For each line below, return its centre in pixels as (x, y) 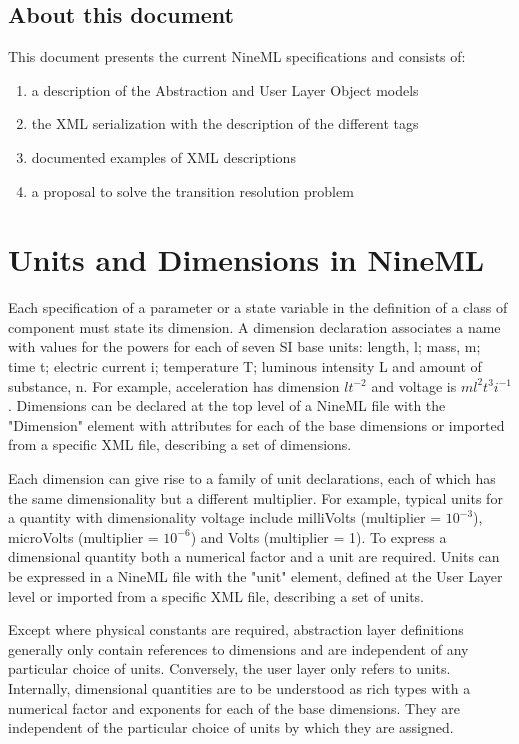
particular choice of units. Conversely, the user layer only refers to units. (229, 668)
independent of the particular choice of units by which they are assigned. (231, 727)
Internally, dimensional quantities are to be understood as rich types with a (239, 687)
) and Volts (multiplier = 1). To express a (318, 536)
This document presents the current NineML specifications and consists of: (237, 56)
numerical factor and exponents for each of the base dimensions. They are (234, 707)
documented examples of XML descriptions (163, 156)
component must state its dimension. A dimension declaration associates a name (254, 326)
